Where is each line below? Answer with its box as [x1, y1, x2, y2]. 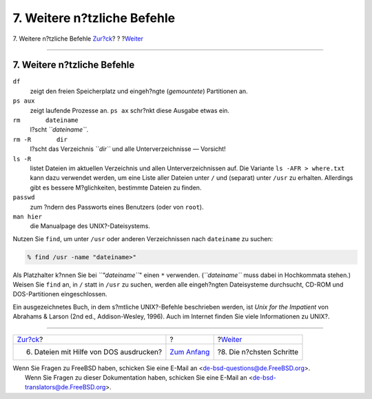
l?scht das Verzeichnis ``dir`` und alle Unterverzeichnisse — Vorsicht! [30, 145, 227, 153]
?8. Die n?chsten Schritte [217, 347, 299, 356]
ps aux [12, 97, 35, 105]
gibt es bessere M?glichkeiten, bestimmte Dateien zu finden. [30, 183, 202, 192]
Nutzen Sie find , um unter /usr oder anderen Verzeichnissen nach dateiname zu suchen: [12, 234, 273, 243]
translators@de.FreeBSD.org [25, 383, 106, 391]
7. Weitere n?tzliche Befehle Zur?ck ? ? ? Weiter [12, 34, 144, 43]
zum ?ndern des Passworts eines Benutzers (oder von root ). [30, 203, 204, 211]
